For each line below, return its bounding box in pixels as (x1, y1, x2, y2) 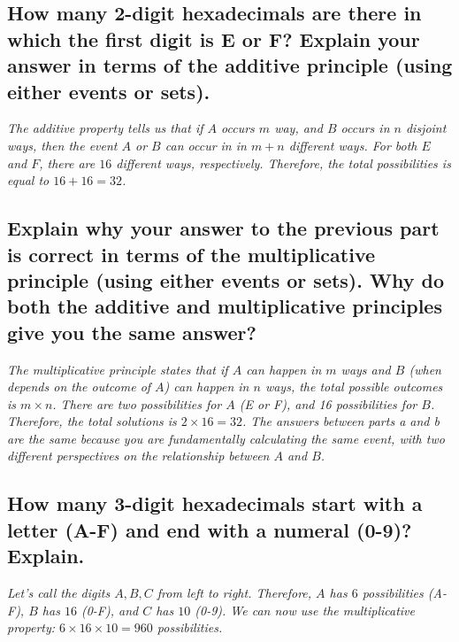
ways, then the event (7, 135, 118, 154)
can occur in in (164, 135, 247, 154)
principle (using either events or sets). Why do (7, 266, 445, 293)
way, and (274, 119, 323, 137)
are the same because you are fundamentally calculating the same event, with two (7, 429, 445, 447)
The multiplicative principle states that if (7, 360, 228, 378)
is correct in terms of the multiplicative (7, 240, 376, 267)
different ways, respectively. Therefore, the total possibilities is (116, 153, 451, 172)
